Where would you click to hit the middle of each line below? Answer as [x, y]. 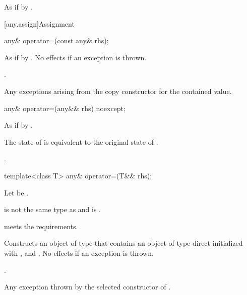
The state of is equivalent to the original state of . [81, 141]
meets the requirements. [41, 226]
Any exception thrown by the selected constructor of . [87, 287]
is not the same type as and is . [52, 209]
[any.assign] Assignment [39, 23]
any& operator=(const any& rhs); [56, 40]
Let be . [16, 192]
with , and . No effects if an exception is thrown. [79, 253]
